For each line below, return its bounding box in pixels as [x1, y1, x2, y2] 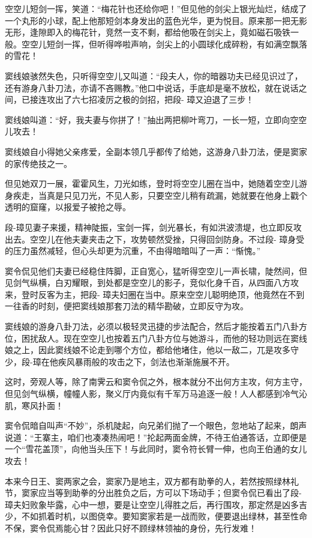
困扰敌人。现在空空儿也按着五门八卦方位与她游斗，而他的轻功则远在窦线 [21, 331, 307, 344]
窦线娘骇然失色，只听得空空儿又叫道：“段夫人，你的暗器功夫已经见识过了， [5, 69, 303, 82]
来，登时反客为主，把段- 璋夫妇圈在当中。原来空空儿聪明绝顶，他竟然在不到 [5, 288, 305, 300]
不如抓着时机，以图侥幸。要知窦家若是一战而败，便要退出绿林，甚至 [21, 510, 290, 522]
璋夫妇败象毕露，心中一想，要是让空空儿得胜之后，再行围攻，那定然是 [5, 498, 282, 510]
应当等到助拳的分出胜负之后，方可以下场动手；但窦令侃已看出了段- [38, 486, 302, 499]
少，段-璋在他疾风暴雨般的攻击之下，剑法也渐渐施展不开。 [5, 355, 235, 367]
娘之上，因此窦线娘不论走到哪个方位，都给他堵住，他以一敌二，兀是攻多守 [5, 343, 299, 356]
